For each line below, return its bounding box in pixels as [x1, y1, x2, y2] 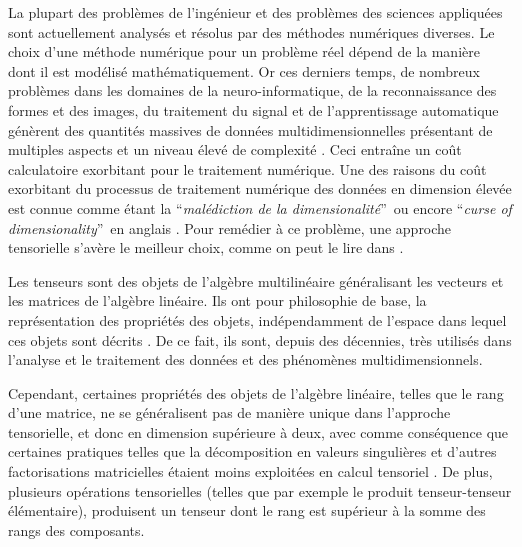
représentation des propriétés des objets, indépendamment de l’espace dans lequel [8, 309, 507, 330]
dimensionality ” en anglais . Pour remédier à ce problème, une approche [8, 217, 452, 238]
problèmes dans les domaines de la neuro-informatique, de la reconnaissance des [8, 80, 497, 101]
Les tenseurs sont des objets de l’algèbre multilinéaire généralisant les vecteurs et [8, 270, 504, 291]
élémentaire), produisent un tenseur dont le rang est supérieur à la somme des [8, 500, 486, 521]
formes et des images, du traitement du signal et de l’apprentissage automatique [8, 99, 499, 120]
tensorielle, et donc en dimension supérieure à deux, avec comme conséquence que [8, 421, 509, 442]
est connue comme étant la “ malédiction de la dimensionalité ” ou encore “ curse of [8, 197, 512, 218]
